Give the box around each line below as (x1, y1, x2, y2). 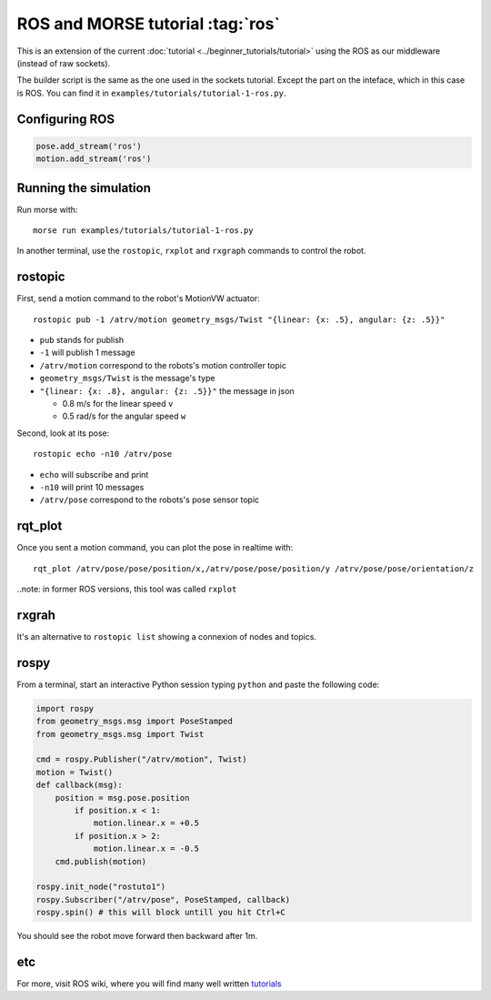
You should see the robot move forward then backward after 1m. (16, 931, 258, 942)
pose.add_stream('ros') (35, 141, 143, 151)
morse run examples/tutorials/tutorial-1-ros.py (33, 226, 254, 236)
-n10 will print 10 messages (39, 481, 145, 492)
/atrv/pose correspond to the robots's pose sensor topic (39, 494, 260, 505)
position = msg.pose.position (55, 793, 190, 803)
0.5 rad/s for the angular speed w (62, 410, 186, 422)
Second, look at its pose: (16, 428, 110, 439)
